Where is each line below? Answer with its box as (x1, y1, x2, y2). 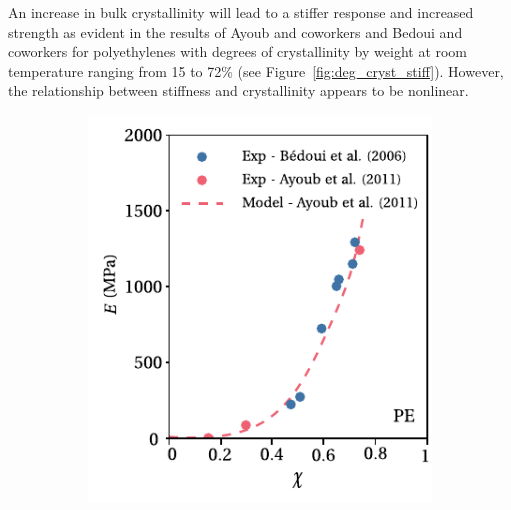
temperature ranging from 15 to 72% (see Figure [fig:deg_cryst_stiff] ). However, (8, 60, 504, 81)
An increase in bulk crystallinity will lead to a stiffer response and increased (8, 2, 474, 22)
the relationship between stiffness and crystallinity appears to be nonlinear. (8, 80, 469, 101)
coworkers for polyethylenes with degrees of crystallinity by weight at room (8, 41, 468, 62)
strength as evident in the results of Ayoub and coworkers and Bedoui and (8, 21, 463, 42)
